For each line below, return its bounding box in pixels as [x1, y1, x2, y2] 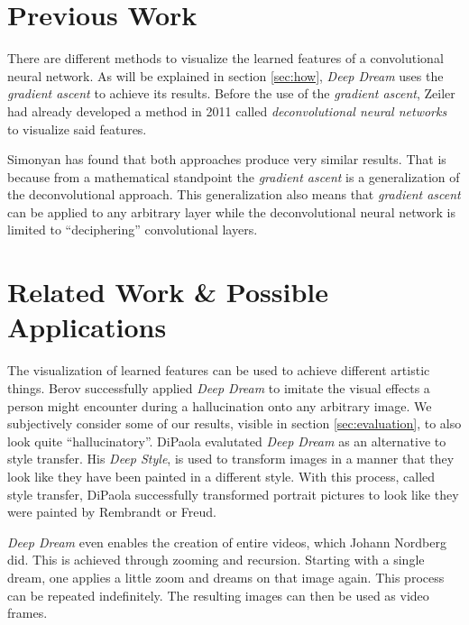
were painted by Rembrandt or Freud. [7, 502, 216, 521]
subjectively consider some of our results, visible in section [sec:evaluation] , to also [7, 414, 462, 433]
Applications [7, 308, 167, 345]
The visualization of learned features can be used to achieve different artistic [7, 361, 430, 380]
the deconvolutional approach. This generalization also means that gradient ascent [7, 185, 461, 204]
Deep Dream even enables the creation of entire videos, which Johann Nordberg [7, 532, 446, 551]
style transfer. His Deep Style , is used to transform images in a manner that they [7, 449, 455, 468]
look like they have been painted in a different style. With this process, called [7, 466, 436, 485]
